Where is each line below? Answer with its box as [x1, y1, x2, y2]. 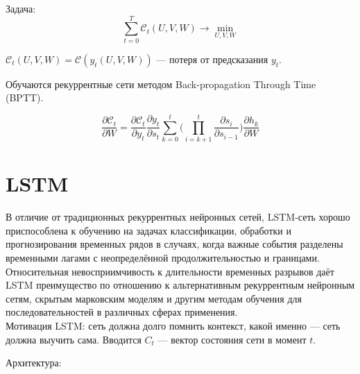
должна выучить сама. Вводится [6, 332, 142, 346]
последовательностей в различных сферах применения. [6, 305, 238, 319]
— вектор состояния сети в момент [157, 332, 307, 346]
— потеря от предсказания [156, 51, 268, 66]
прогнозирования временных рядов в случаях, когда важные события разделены [6, 237, 343, 251]
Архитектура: [6, 355, 62, 370]
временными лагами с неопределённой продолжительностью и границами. [6, 250, 320, 264]
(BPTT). [6, 90, 44, 105]
